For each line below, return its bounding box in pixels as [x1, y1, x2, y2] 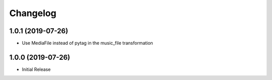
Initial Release [22, 66, 51, 72]
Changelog [9, 8, 56, 19]
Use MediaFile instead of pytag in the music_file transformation [22, 40, 153, 46]
